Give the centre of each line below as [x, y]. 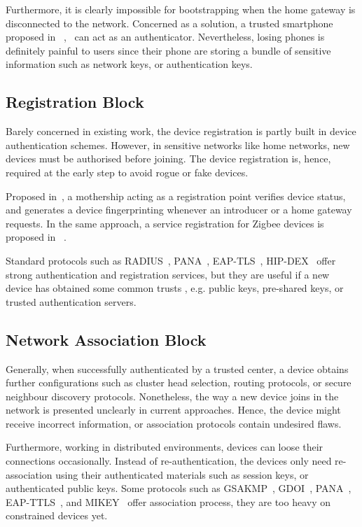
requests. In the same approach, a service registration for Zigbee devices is [165, 223]
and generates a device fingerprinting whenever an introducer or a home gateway [179, 210]
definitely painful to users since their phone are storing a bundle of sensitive [168, 50]
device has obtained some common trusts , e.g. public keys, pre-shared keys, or [175, 288]
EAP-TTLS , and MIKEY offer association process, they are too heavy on [168, 501]
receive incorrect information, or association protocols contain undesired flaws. [174, 423]
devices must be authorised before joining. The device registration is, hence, [168, 159]
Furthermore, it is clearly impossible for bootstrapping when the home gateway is [181, 9]
